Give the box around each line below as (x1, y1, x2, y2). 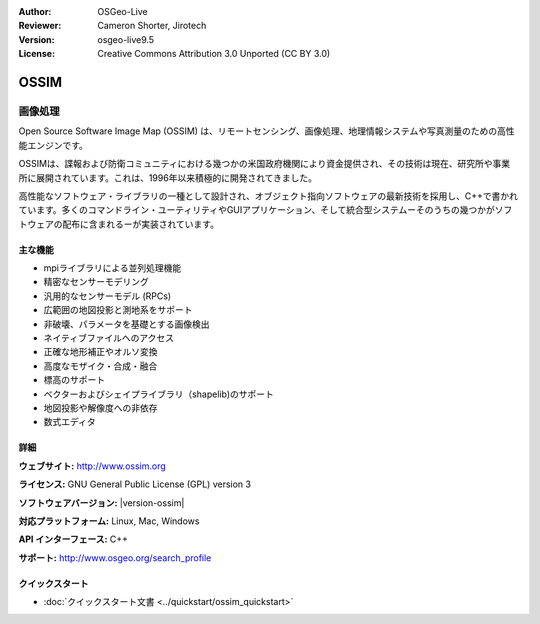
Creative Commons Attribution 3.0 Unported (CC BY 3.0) (97, 48, 331, 60)
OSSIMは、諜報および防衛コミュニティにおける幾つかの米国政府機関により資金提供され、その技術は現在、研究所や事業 (18, 158, 511, 170)
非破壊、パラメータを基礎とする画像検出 (43, 318, 210, 330)
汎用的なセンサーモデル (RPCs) (43, 290, 172, 302)
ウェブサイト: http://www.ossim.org (18, 460, 167, 472)
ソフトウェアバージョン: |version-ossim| (18, 496, 185, 509)
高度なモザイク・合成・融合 (43, 360, 158, 372)
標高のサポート (43, 374, 105, 386)
